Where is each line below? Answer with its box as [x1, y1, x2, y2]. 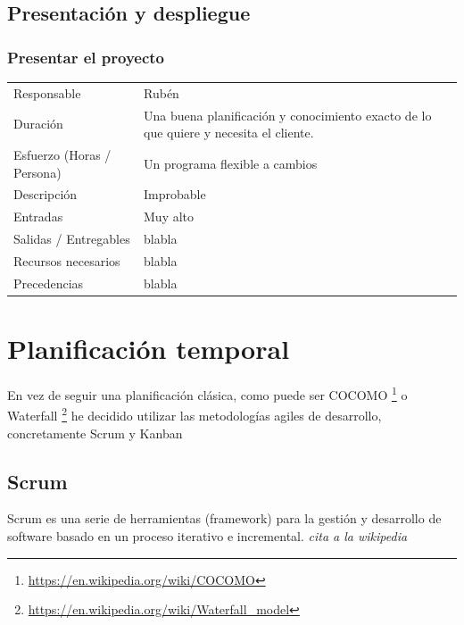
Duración [13, 114, 63, 133]
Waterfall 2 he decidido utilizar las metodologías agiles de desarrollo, [7, 404, 382, 424]
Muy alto [144, 207, 195, 226]
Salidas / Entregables [13, 229, 130, 248]
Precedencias [13, 273, 84, 292]
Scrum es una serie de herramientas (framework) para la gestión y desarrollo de [7, 509, 442, 528]
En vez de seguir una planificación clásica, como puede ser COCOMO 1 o [7, 383, 408, 404]
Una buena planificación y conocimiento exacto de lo [144, 105, 432, 124]
